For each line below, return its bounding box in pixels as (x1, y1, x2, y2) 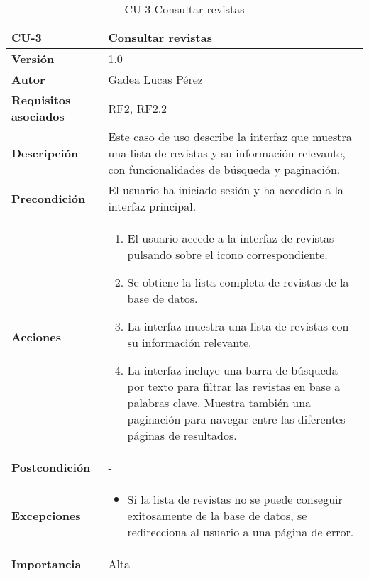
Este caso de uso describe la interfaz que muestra (108, 128, 352, 145)
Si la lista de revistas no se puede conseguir (127, 491, 343, 507)
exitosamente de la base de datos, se (127, 507, 307, 524)
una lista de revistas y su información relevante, (108, 145, 346, 161)
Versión (11, 50, 55, 67)
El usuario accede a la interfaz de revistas (127, 230, 334, 246)
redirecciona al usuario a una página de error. (127, 524, 354, 540)
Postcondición (11, 459, 91, 475)
